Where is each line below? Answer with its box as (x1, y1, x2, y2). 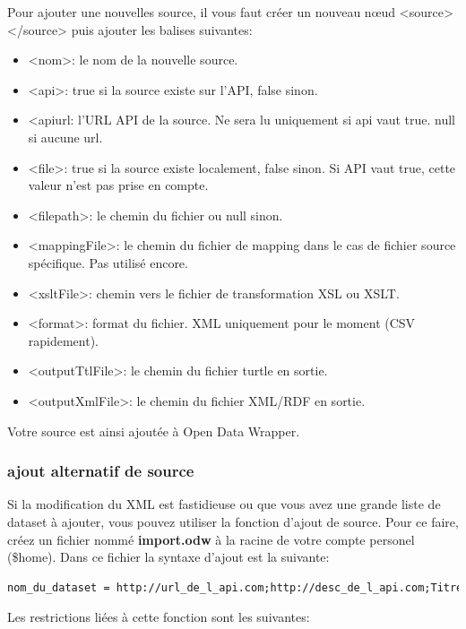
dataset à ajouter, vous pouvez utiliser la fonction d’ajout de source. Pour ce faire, (7, 512, 459, 530)
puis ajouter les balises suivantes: (71, 20, 253, 39)
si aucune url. (28, 127, 103, 146)
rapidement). (28, 331, 99, 349)
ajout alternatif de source (7, 460, 194, 482)
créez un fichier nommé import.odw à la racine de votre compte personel (7, 530, 415, 548)
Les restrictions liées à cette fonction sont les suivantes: (7, 607, 310, 626)
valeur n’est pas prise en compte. (28, 176, 209, 194)
